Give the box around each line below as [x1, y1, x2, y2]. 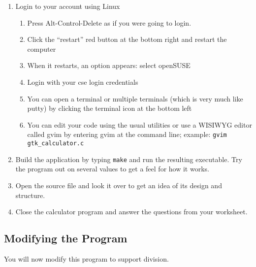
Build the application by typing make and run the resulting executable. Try [15, 154, 242, 164]
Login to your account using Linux [15, 1, 120, 11]
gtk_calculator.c [27, 140, 84, 147]
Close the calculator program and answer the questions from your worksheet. [15, 206, 248, 217]
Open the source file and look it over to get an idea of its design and [15, 180, 222, 190]
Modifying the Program [4, 231, 128, 246]
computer [27, 43, 56, 54]
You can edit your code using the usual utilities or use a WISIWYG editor [27, 119, 252, 130]
